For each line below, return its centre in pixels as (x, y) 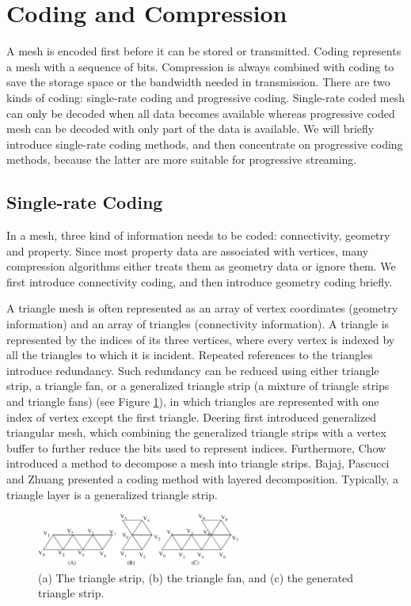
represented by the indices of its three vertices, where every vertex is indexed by (201, 339)
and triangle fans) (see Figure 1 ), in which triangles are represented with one (193, 401)
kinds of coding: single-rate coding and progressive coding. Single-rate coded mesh (206, 97)
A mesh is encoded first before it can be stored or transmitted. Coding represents (204, 51)
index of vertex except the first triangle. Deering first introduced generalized (191, 417)
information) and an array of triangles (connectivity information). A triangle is (198, 324)
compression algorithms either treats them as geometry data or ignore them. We (201, 266)
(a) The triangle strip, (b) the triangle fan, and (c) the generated (196, 577)
